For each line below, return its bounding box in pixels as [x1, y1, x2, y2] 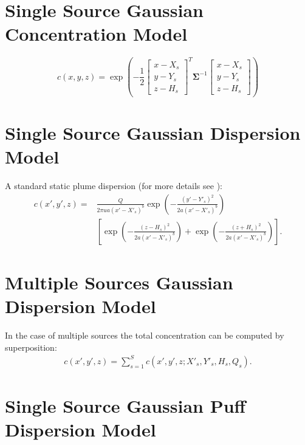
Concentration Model [5, 21, 188, 46]
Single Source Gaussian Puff [5, 393, 246, 418]
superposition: [5, 340, 57, 353]
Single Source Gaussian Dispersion [5, 120, 301, 145]
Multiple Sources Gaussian [5, 270, 233, 294]
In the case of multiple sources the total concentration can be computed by [5, 329, 284, 342]
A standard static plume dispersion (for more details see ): [5, 179, 222, 192]
